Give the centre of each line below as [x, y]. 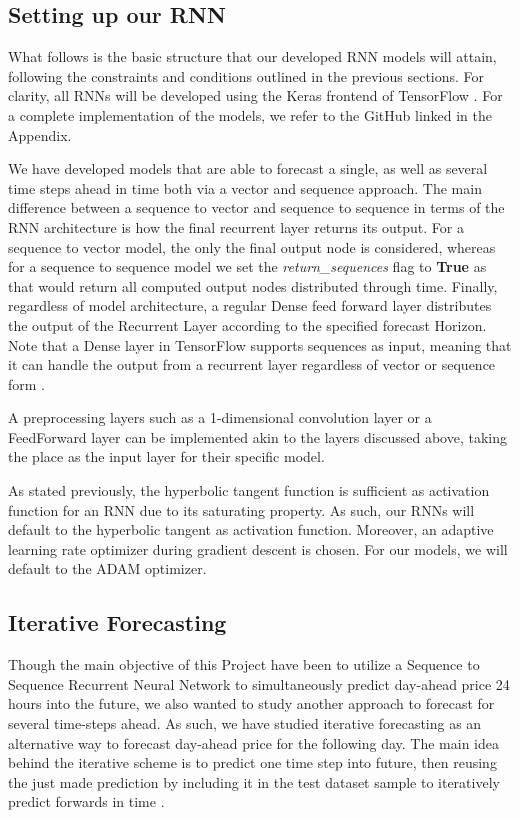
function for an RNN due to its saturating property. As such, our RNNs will [241, 509]
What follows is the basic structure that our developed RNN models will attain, [252, 56]
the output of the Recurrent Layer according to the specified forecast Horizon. [247, 324]
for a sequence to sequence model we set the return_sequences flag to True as [247, 266]
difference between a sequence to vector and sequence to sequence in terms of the [256, 207]
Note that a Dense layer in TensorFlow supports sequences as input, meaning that [260, 344]
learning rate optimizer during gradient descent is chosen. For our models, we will [258, 548]
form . [27, 383]
